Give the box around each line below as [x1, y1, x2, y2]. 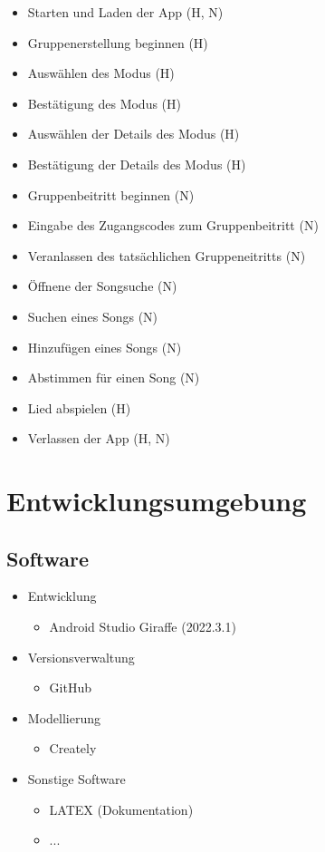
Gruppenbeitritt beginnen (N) [27, 185, 195, 204]
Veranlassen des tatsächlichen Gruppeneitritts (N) [27, 246, 306, 265]
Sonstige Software [27, 770, 126, 789]
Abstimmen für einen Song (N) [27, 368, 200, 387]
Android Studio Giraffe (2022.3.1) [49, 617, 236, 636]
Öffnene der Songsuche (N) [27, 276, 177, 295]
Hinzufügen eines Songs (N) [27, 337, 182, 356]
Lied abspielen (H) [27, 398, 131, 417]
